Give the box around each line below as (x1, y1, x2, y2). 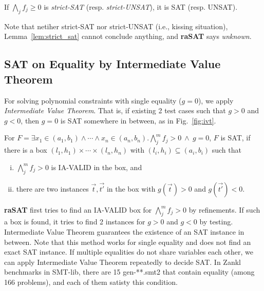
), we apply (198, 95, 234, 106)
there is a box (4, 144, 47, 155)
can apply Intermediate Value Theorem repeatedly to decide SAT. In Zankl (4, 256, 241, 267)
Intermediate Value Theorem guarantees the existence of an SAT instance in (4, 226, 244, 237)
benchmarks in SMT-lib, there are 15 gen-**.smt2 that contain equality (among (4, 266, 255, 277)
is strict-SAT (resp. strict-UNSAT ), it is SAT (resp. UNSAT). (44, 2, 238, 12)
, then (21, 115, 40, 126)
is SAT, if (220, 132, 251, 143)
